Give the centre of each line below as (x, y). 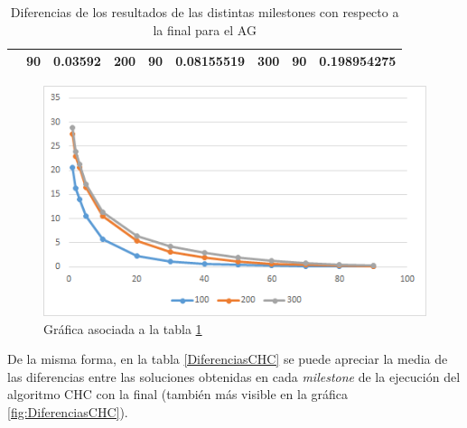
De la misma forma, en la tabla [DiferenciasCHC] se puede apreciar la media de (228, 359)
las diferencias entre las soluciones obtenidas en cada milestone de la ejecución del (234, 376)
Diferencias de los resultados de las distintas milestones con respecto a (205, 12)
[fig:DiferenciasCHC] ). (68, 412)
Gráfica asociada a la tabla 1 (123, 328)
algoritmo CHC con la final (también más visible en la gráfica (178, 394)
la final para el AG (205, 29)
